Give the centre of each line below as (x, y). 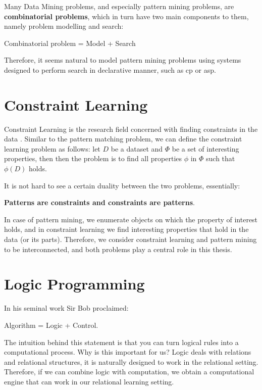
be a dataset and (137, 148)
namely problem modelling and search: (64, 26)
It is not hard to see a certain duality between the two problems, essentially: (122, 185)
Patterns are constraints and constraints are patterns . (99, 202)
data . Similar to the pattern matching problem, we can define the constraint (123, 139)
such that (221, 158)
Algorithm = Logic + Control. (51, 325)
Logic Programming (74, 284)
